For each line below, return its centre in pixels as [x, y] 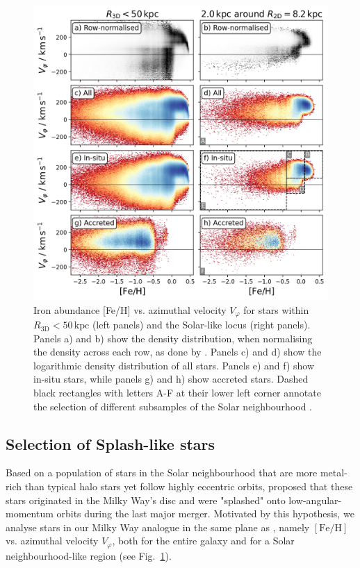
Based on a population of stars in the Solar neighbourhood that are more [162, 473]
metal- [334, 473]
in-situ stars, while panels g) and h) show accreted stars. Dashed [171, 379]
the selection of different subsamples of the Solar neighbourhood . [173, 406]
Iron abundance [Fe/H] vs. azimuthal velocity [130, 309]
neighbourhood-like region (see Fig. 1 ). [89, 555]
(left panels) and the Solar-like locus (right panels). [201, 325]
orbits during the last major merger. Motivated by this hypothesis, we [205, 513]
